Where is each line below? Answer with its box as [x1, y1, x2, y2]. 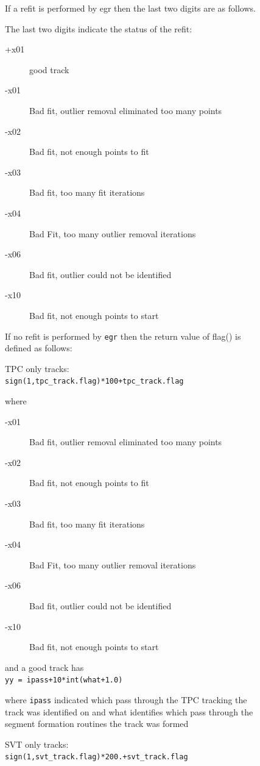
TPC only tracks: [5, 362, 69, 374]
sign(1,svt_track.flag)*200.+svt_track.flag [5, 753, 188, 762]
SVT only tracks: [5, 737, 69, 750]
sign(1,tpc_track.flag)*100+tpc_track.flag [5, 377, 184, 386]
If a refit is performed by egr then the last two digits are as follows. [5, 2, 256, 14]
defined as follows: [5, 342, 72, 354]
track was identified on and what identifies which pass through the [5, 705, 253, 718]
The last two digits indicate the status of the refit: [5, 22, 192, 35]
